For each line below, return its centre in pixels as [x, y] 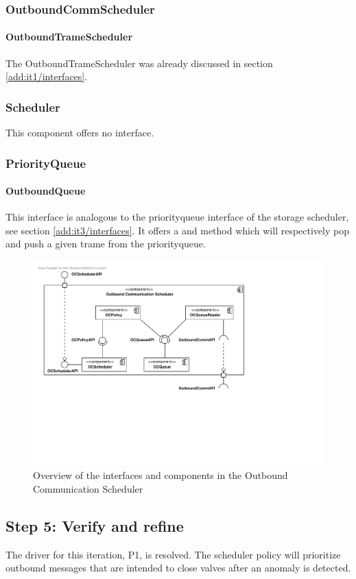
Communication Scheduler [88, 488]
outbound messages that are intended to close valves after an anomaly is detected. [178, 568]
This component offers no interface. [80, 133]
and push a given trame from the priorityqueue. [106, 244]
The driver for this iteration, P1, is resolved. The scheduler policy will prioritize [173, 554]
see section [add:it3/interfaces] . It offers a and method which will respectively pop [177, 230]
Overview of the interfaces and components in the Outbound [161, 475]
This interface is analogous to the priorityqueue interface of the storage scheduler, [177, 217]
